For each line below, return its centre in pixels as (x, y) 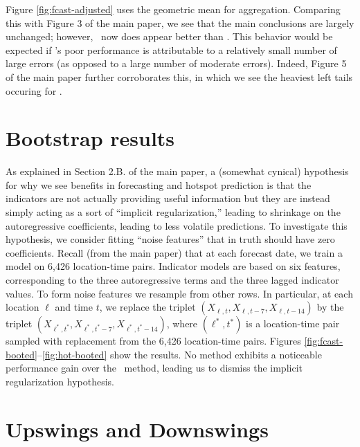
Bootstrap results (90, 138)
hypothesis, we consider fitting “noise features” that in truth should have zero (170, 239)
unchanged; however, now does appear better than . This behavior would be (169, 36)
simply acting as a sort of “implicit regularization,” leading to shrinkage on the (173, 212)
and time (74, 307)
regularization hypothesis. (60, 381)
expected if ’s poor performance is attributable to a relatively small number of (171, 49)
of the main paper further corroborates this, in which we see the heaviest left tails (179, 76)
